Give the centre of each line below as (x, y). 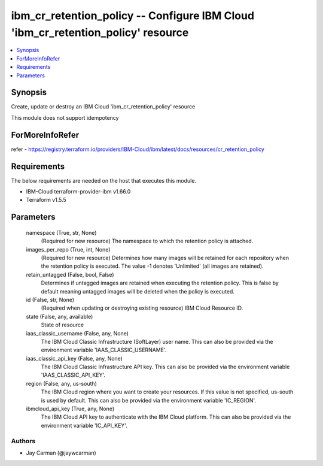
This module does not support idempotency (65, 117)
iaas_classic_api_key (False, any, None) (74, 358)
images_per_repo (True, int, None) (68, 249)
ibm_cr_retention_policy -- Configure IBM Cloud (132, 16)
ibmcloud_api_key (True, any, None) (70, 409)
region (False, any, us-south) (61, 383)
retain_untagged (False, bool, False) (70, 274)
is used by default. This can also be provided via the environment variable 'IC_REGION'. (149, 400)
